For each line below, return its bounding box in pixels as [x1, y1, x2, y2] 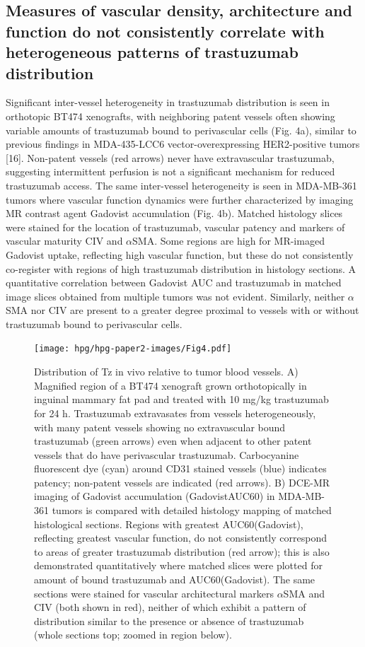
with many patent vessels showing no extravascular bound [34, 419, 286, 434]
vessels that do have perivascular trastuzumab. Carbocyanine [34, 447, 299, 462]
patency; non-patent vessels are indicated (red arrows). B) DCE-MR [34, 474, 330, 489]
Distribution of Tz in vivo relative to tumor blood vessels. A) [34, 364, 299, 379]
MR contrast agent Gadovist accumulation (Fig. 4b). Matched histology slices [6, 206, 343, 221]
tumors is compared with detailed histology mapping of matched [52, 503, 332, 518]
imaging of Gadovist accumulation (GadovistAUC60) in [34, 489, 275, 503]
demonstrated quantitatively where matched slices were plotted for [34, 558, 323, 573]
